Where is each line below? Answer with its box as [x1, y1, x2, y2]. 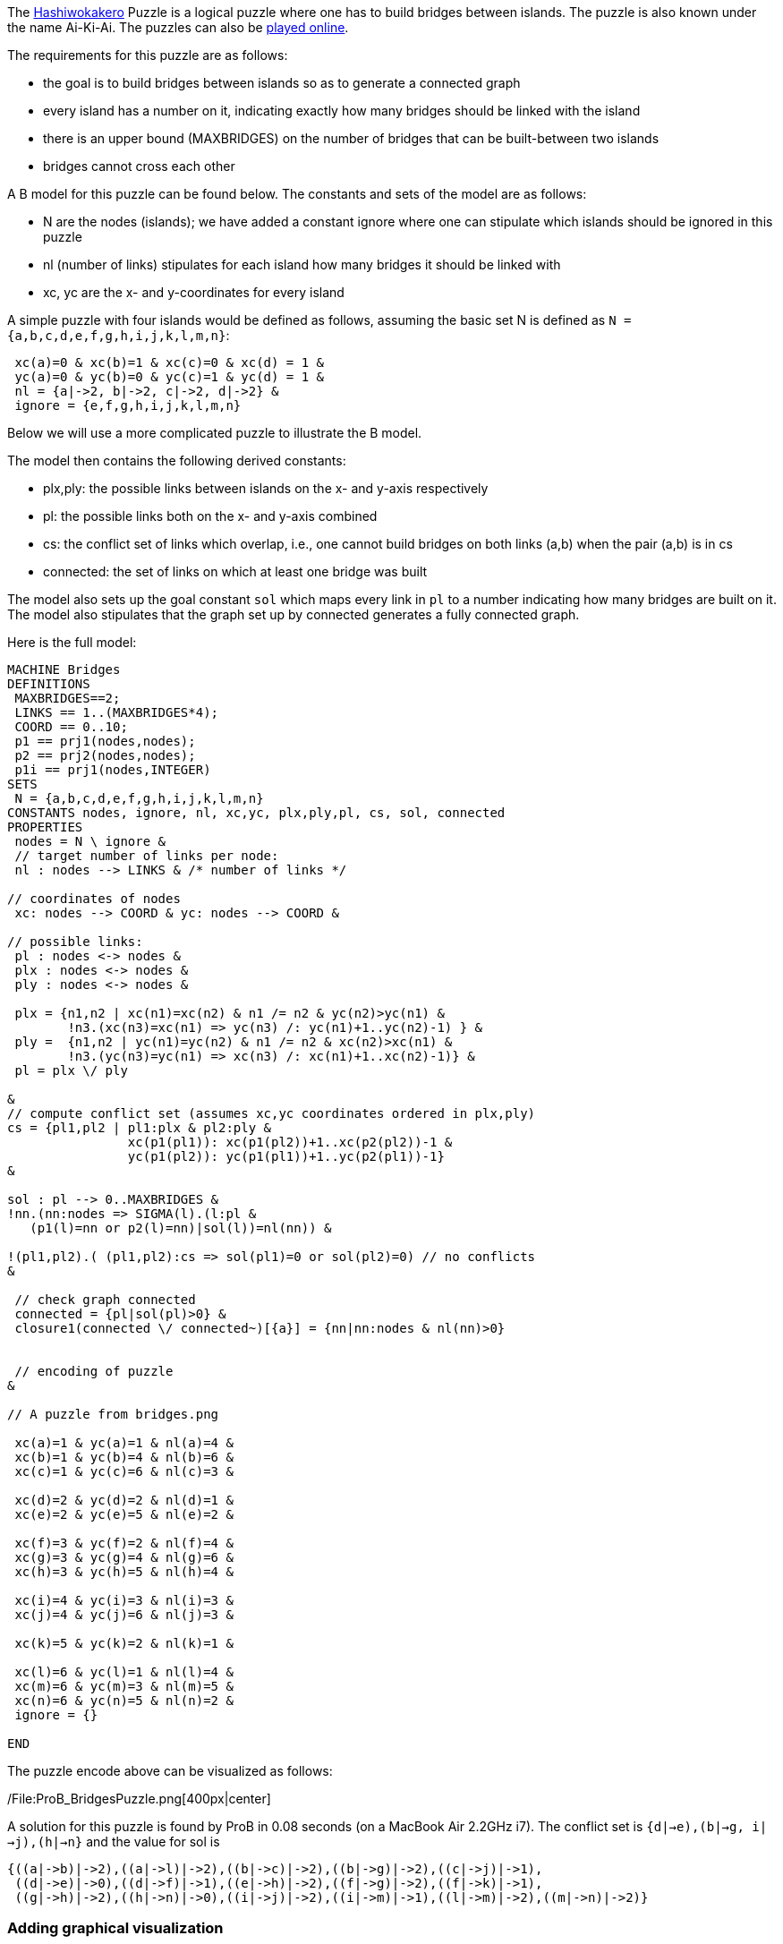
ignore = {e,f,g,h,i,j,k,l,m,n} [14, 398, 242, 413]
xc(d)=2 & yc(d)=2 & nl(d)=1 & [14, 1493, 234, 1507]
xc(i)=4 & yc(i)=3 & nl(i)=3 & [14, 1593, 234, 1607]
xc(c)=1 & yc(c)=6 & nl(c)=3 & [14, 1464, 234, 1479]
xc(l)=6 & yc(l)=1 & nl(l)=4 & [14, 1665, 234, 1679]
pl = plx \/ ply [14, 1063, 128, 1078]
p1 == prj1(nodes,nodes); [14, 734, 196, 748]
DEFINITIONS [7, 677, 90, 691]
